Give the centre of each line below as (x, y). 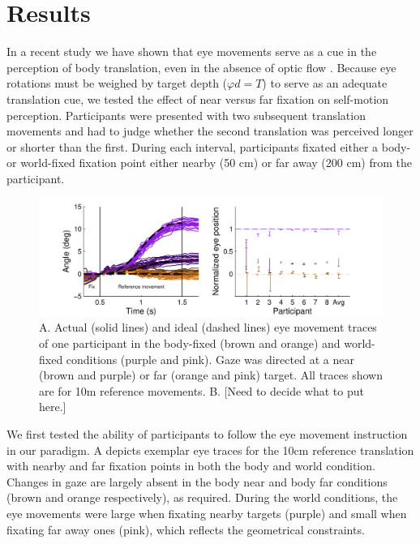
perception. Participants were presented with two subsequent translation (186, 115)
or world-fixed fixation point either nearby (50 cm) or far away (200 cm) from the (209, 163)
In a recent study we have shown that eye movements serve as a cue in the (192, 51)
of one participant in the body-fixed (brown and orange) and (190, 343)
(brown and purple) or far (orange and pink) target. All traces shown (211, 375)
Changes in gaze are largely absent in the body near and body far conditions (197, 481)
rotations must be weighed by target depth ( (117, 83)
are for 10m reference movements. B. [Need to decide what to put (201, 390)
